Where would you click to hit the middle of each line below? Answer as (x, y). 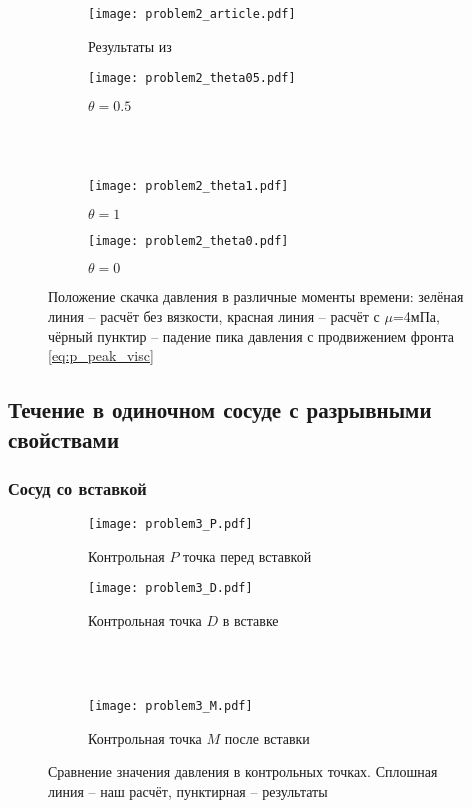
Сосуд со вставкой (77, 487)
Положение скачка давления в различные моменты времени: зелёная (256, 296)
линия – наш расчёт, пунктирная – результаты (188, 790)
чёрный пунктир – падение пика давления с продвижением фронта (251, 335)
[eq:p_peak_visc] (101, 355)
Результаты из (130, 45)
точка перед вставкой (247, 555)
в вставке (250, 620)
